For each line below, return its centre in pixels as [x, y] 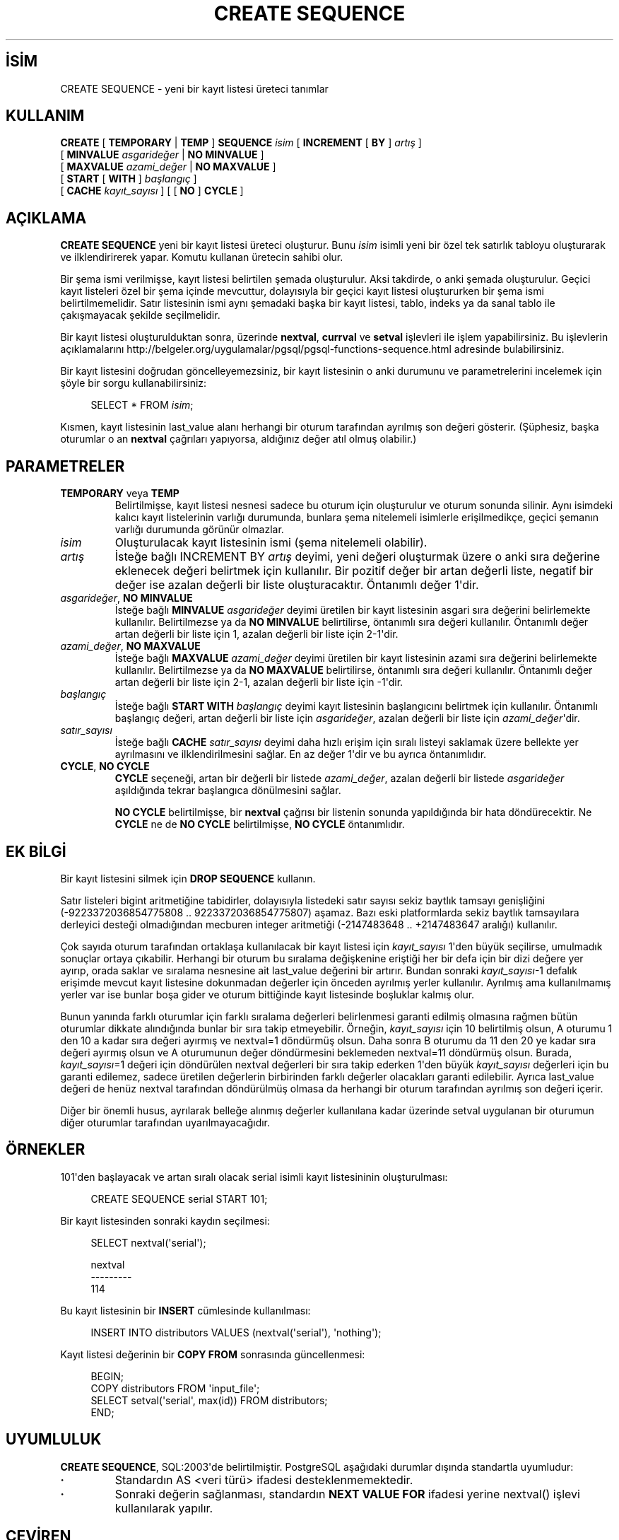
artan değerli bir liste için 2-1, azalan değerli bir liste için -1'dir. [259, 682]
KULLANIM [45, 116]
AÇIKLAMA [46, 218]
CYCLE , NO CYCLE [105, 766]
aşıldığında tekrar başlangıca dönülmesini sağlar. [228, 791]
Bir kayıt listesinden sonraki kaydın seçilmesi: [165, 1220]
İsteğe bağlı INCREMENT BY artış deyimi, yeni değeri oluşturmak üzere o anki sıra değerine [358, 557]
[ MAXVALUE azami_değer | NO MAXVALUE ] [168, 167]
